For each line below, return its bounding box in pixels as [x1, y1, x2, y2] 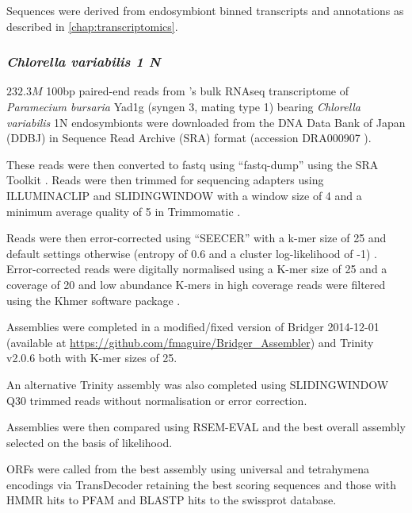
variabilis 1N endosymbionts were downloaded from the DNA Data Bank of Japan [6, 114, 406, 130]
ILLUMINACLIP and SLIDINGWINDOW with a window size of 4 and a [6, 187, 362, 203]
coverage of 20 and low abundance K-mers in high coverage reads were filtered [6, 276, 386, 292]
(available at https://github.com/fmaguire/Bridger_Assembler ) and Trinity [6, 334, 374, 350]
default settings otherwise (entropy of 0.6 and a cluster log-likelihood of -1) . [6, 245, 377, 261]
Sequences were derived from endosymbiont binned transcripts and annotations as [6, 2, 404, 18]
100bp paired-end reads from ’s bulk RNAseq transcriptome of [46, 83, 349, 99]
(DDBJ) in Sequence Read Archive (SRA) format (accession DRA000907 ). [6, 129, 372, 146]
